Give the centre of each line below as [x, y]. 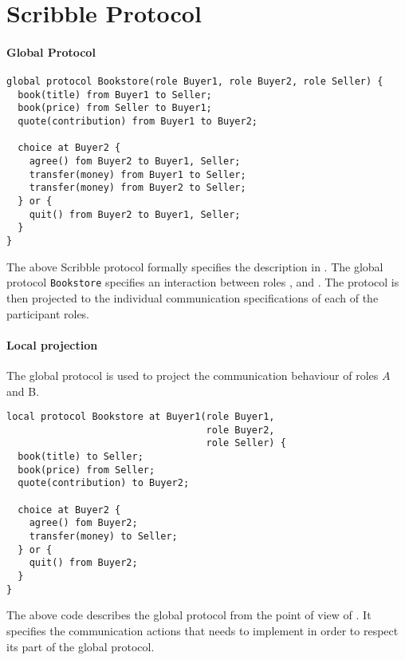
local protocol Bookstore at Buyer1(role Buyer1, [141, 417]
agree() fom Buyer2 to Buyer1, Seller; [135, 162]
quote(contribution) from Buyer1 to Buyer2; [138, 122]
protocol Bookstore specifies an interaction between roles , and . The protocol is [203, 282]
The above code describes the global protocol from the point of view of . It [189, 615]
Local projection [52, 344]
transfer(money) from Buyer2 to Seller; [138, 188]
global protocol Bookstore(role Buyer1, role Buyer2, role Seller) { [195, 82]
